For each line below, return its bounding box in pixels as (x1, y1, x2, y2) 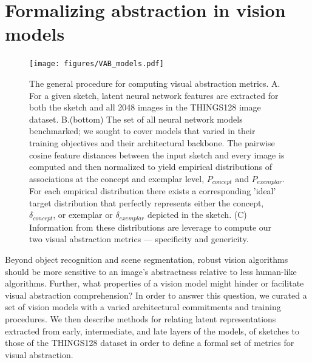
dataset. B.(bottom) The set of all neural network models (29, 112, 243, 125)
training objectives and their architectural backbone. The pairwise (29, 136, 275, 149)
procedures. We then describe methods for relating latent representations (5, 312, 276, 325)
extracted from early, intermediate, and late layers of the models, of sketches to (5, 324, 300, 337)
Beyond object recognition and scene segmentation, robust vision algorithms (5, 253, 288, 265)
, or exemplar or (53, 208, 113, 221)
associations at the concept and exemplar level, (29, 172, 205, 185)
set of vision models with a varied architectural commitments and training (5, 300, 281, 313)
